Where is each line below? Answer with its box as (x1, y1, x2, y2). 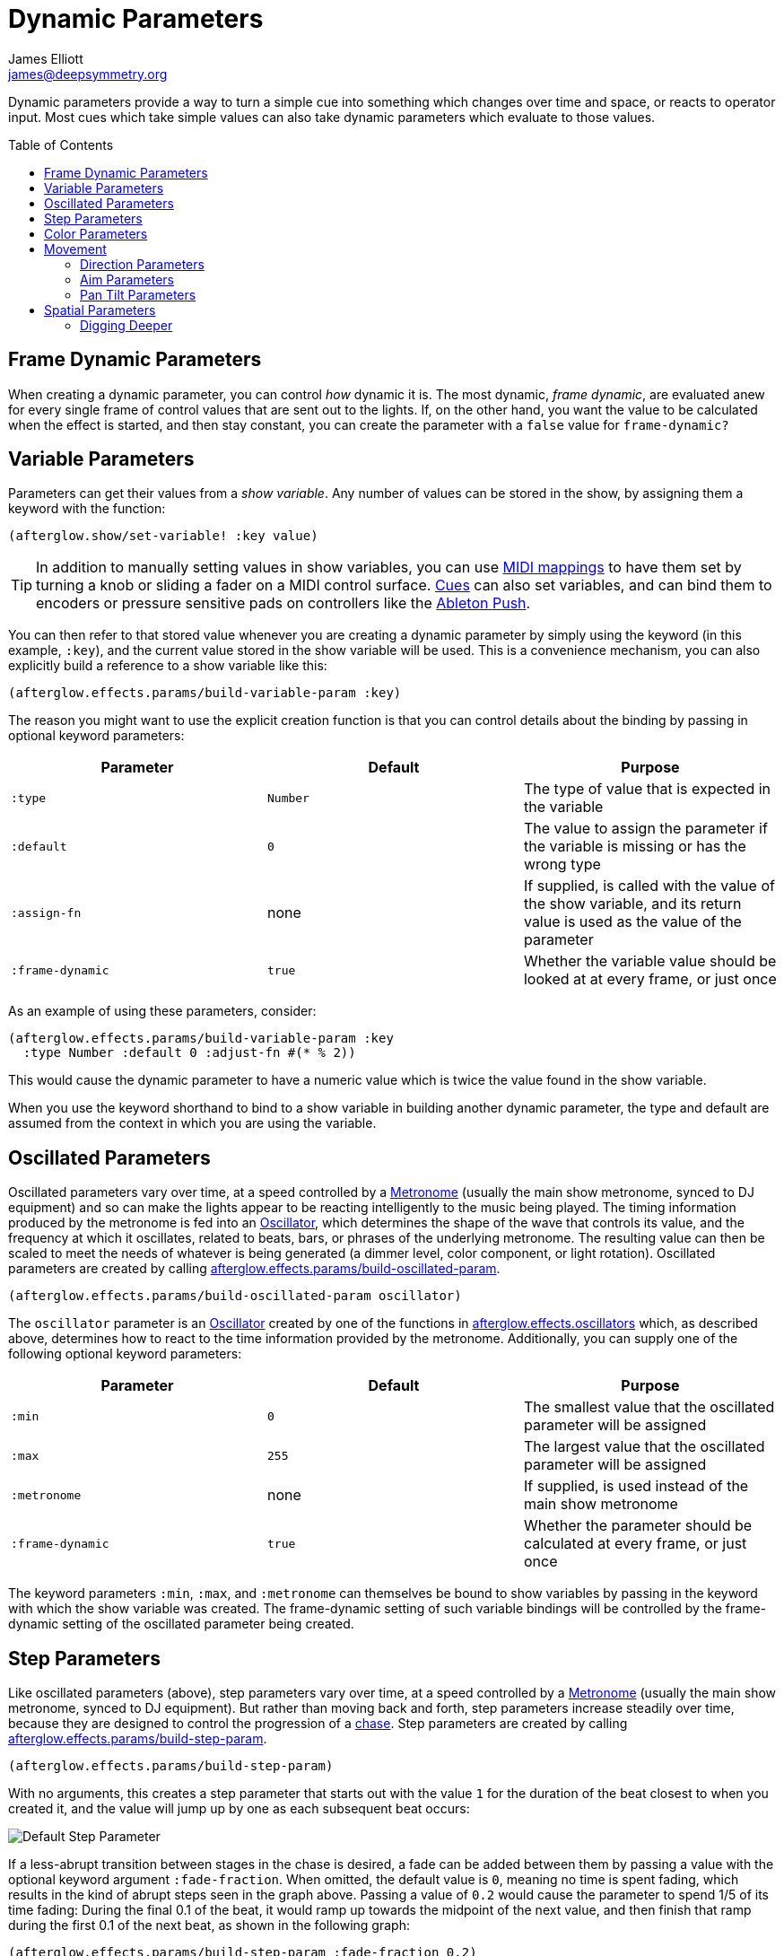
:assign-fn (11, 905, 82, 920)
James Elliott (8, 50, 83, 66)
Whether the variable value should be (523, 952, 777, 971)
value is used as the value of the (523, 913, 742, 931)
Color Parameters (44, 225, 148, 241)
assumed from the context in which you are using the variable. (8, 1115, 377, 1131)
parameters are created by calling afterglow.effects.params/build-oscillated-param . (8, 1261, 501, 1277)
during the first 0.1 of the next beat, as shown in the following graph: (8, 1917, 410, 1934)
